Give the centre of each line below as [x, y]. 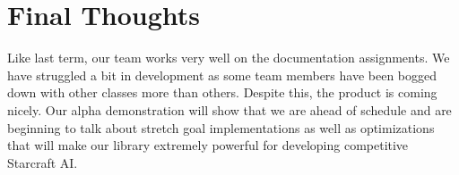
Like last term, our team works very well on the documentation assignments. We [229, 58]
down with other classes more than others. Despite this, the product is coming [222, 92]
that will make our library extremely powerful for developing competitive [208, 145]
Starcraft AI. [43, 162]
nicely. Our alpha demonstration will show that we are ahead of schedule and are [229, 109]
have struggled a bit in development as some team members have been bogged [222, 75]
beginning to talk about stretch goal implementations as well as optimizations [221, 127]
